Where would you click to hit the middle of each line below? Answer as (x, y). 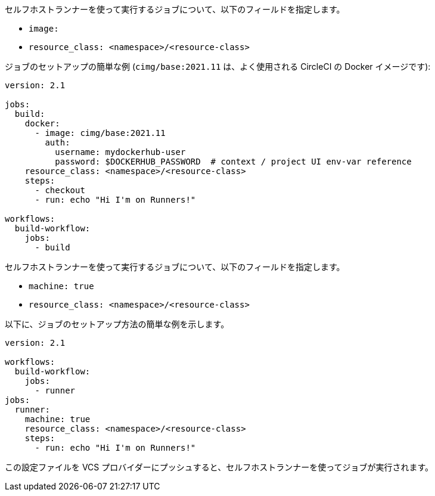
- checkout (60, 190)
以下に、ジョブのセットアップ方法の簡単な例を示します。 (117, 324)
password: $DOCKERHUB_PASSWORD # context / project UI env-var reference (233, 162)
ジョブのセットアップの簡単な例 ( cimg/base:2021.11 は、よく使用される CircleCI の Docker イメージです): (218, 66)
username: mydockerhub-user (120, 152)
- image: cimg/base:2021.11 (100, 133)
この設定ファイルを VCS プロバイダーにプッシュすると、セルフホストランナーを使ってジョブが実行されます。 (219, 467)
